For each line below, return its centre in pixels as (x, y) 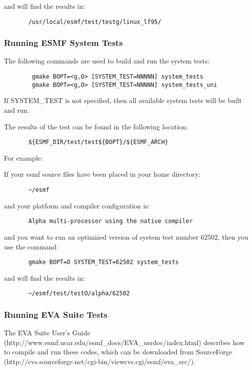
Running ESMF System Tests (63, 43)
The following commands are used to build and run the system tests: (107, 61)
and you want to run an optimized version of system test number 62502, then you (126, 236)
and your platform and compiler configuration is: (77, 205)
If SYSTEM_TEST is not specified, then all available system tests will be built (123, 100)
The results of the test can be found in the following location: (96, 126)
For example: (23, 157)
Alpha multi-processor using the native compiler (111, 221)
